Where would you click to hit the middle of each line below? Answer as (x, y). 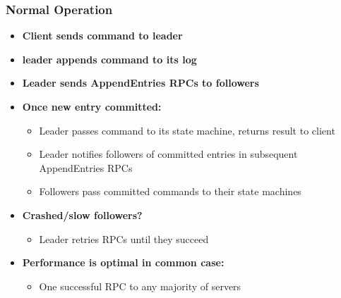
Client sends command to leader (102, 36)
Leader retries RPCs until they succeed (124, 238)
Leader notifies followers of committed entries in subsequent (168, 154)
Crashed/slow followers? (82, 215)
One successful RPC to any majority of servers (140, 286)
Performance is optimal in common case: (123, 262)
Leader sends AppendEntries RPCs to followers (140, 83)
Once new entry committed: (92, 106)
